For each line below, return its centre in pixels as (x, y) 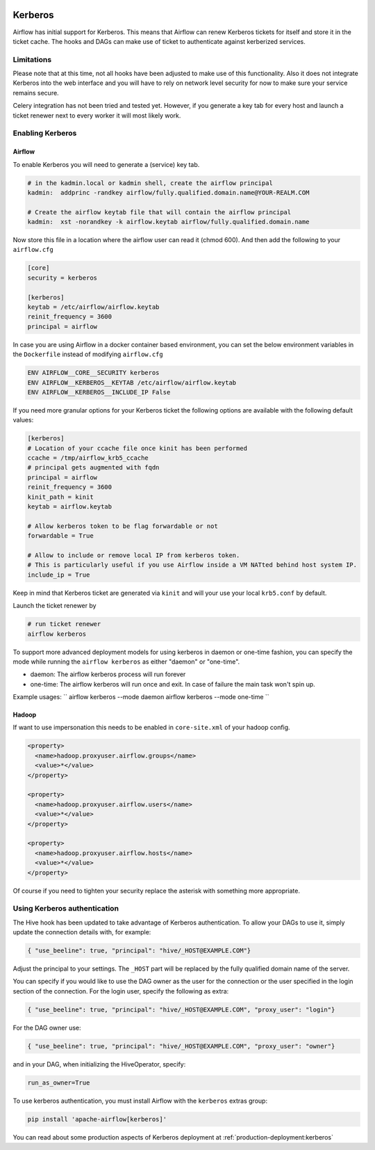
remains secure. (36, 93)
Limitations (32, 59)
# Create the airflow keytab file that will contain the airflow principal (159, 212)
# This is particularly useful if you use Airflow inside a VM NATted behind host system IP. (192, 565)
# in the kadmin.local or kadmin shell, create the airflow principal (150, 183)
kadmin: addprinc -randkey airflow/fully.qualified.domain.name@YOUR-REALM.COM (168, 192)
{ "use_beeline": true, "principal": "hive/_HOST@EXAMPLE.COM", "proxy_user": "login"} (181, 1009)
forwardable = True (60, 536)
